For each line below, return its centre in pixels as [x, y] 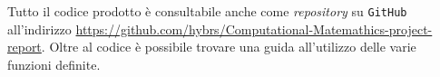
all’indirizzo [39, 29]
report [24, 47]
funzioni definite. [54, 64]
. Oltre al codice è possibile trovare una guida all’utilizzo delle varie [229, 47]
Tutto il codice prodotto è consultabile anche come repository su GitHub [207, 11]
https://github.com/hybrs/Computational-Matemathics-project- [254, 29]
